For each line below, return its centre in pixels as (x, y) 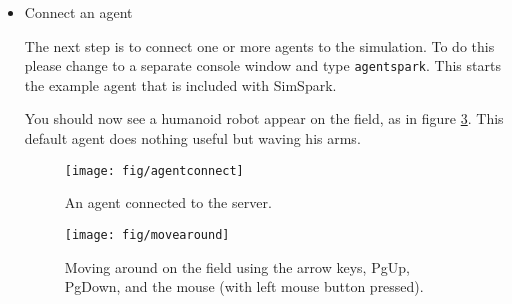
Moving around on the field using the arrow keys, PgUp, (237, 266)
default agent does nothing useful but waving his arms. (192, 138)
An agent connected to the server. (168, 202)
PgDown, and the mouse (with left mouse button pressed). (244, 286)
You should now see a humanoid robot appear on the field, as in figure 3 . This (264, 118)
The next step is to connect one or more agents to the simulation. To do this (259, 45)
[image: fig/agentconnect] (154, 170)
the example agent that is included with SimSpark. (180, 84)
